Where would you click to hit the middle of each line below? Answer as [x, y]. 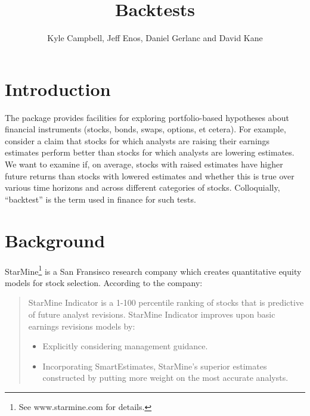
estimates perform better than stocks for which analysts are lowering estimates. [150, 152]
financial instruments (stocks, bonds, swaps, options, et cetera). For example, [145, 129]
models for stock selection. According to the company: [104, 282]
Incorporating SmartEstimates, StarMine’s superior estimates [155, 366]
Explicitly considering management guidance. [125, 346]
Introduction [58, 89]
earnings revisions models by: [82, 326]
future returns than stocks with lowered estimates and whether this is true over [150, 176]
